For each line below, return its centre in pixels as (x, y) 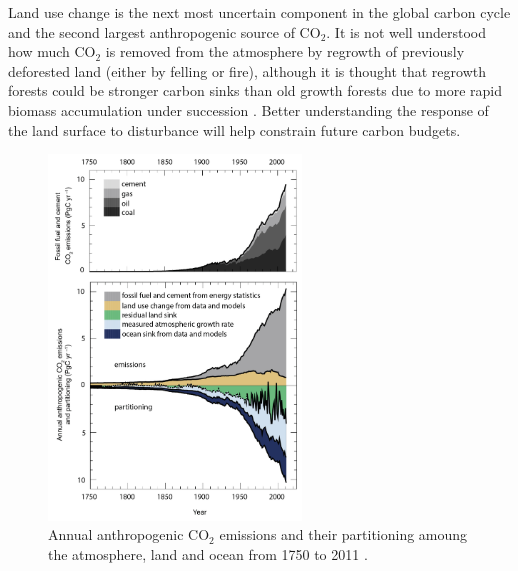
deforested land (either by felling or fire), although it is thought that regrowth (247, 70)
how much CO (52, 51)
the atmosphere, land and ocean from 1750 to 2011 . (208, 553)
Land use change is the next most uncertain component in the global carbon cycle (259, 12)
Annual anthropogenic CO (129, 534)
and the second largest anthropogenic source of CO (164, 31)
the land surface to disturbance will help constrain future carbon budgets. (234, 129)
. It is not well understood (406, 31)
